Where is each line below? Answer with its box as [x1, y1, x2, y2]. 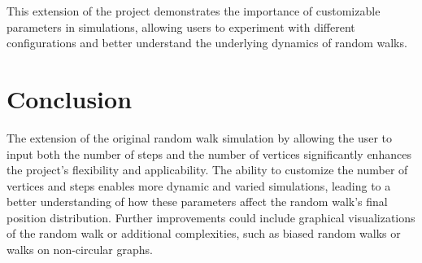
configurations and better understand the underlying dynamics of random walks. [7, 34, 407, 51]
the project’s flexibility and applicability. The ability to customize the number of [7, 161, 408, 178]
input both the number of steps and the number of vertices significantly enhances [7, 145, 411, 162]
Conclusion [7, 81, 133, 115]
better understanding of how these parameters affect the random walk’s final [7, 193, 388, 210]
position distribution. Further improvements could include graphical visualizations [7, 208, 415, 226]
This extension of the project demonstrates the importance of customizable [7, 2, 381, 19]
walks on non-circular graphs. [7, 241, 153, 258]
